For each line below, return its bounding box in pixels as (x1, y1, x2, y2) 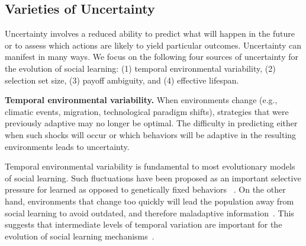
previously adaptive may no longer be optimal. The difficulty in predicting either (5, 117, 298, 129)
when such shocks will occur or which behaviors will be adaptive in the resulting (5, 128, 297, 140)
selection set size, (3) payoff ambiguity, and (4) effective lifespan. (5, 74, 239, 86)
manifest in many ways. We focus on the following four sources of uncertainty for (5, 50, 298, 63)
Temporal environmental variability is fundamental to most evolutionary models (5, 160, 295, 172)
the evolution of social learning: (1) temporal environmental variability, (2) (5, 62, 276, 74)
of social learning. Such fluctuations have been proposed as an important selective (5, 171, 301, 184)
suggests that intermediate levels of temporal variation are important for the (5, 218, 282, 231)
